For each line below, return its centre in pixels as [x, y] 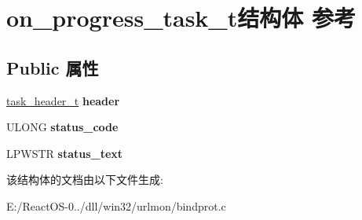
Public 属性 [53, 67]
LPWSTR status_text [65, 153]
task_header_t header [63, 100]
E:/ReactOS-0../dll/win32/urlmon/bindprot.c [116, 205]
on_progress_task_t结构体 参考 [181, 18]
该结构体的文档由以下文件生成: [85, 180]
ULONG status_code [62, 127]
